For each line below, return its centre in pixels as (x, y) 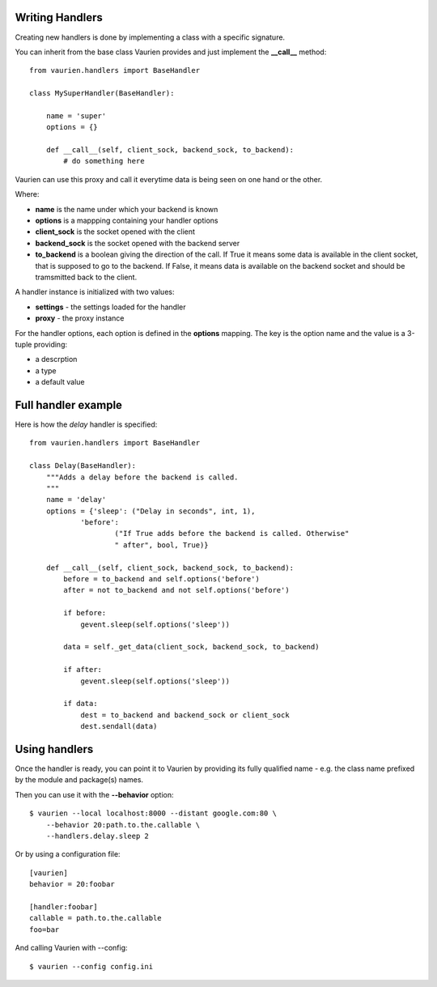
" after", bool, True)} (162, 545)
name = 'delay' (76, 500)
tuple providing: (41, 344)
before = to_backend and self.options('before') (162, 579)
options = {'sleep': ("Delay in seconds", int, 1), (151, 511)
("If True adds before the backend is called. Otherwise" (232, 534)
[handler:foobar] (64, 906)
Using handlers (54, 749)
